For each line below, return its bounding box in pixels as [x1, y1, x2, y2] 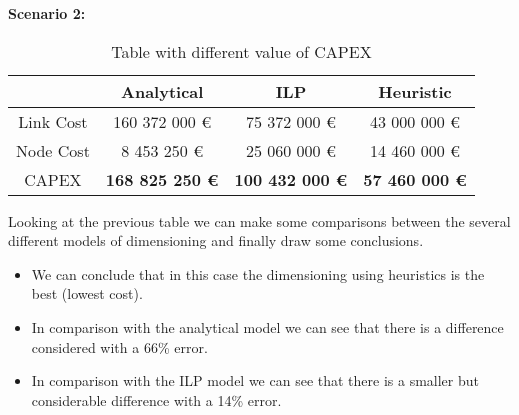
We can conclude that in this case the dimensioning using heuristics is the [31, 263, 485, 284]
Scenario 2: [8, 3, 86, 23]
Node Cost [16, 138, 90, 162]
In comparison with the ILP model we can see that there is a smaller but [31, 370, 479, 391]
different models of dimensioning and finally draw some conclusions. [8, 230, 424, 251]
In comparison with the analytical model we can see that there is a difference [31, 316, 504, 337]
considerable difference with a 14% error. [31, 389, 282, 410]
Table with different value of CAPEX [111, 39, 372, 63]
